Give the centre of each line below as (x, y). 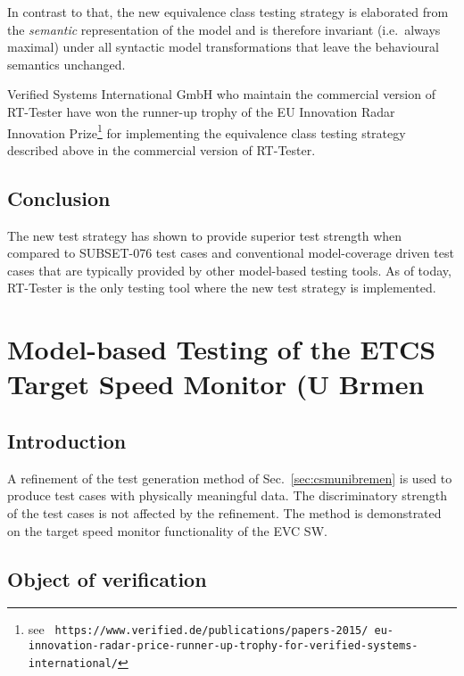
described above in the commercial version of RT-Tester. (162, 149)
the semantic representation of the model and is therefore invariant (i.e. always (224, 29)
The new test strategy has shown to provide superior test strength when (205, 235)
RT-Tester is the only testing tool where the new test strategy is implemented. (222, 288)
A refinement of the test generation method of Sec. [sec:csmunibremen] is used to (230, 478)
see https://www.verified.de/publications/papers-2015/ (198, 629)
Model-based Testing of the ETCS (222, 349)
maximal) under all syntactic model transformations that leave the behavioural (223, 47)
